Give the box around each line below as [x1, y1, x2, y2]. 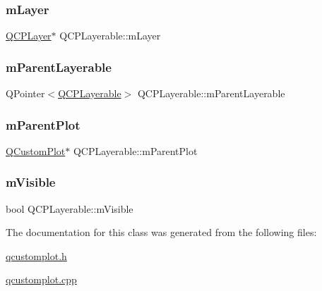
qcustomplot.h [6, 248, 67, 263]
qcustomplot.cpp [6, 272, 77, 287]
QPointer [6, 86, 45, 101]
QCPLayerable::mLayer [59, 28, 161, 43]
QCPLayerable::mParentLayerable [137, 86, 285, 101]
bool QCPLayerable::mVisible [6, 201, 133, 216]
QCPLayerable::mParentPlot [73, 143, 198, 158]
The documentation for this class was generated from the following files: [6, 225, 317, 240]
